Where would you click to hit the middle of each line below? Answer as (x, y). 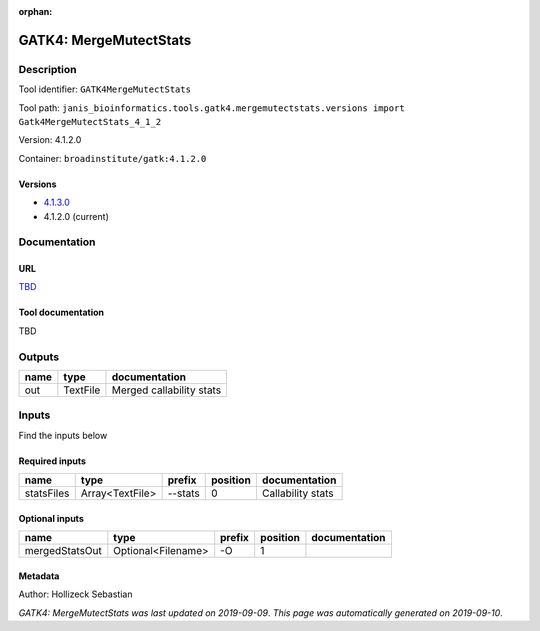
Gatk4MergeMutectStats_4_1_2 (90, 121)
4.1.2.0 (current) (76, 216)
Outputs (39, 357)
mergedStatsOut (63, 551)
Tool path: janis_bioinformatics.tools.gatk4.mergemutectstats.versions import (211, 107)
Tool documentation (61, 312)
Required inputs (52, 461)
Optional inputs (51, 518)
